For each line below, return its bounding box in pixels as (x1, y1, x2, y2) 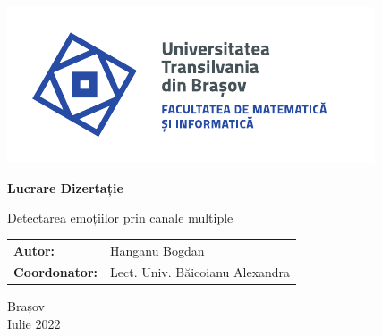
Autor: (13, 240, 55, 259)
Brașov (7, 297, 45, 315)
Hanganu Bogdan (110, 240, 205, 259)
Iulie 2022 (7, 315, 61, 333)
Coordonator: (13, 263, 98, 281)
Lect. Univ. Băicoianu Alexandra (110, 263, 291, 281)
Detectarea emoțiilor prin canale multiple (7, 208, 233, 227)
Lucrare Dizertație (7, 178, 123, 197)
